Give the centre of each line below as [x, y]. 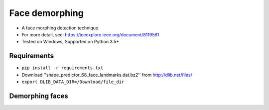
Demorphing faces [39, 96]
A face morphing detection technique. [61, 28]
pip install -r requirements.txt [63, 68]
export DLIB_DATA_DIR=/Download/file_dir [73, 82]
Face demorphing [47, 13]
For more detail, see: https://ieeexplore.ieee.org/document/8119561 [90, 34]
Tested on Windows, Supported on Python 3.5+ [70, 42]
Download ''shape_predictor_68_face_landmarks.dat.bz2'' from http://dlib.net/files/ [107, 75]
